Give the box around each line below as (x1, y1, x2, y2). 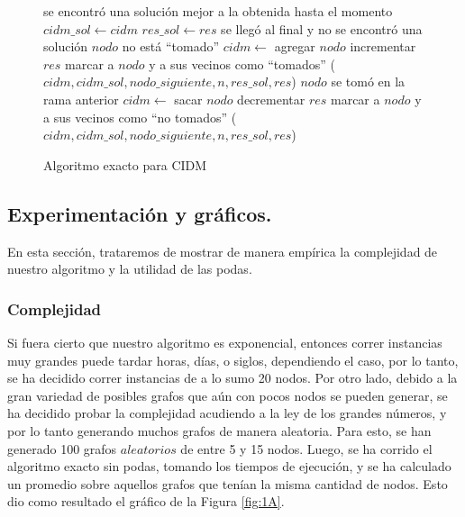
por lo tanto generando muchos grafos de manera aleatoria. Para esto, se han (7, 421, 432, 440)
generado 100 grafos (7, 439, 117, 458)
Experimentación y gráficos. (7, 199, 272, 227)
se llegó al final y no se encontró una (221, 19, 423, 38)
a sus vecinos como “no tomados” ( (43, 107, 237, 126)
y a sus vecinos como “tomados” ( (149, 54, 335, 73)
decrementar (237, 89, 305, 108)
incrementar (350, 37, 416, 56)
